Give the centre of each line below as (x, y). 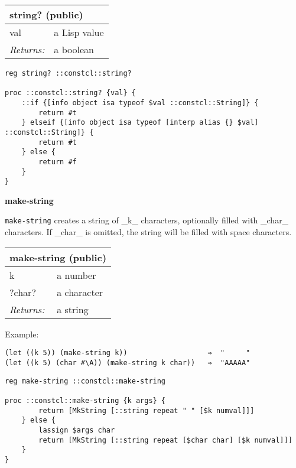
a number (77, 275)
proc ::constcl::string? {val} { (70, 93)
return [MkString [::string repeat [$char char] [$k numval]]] (165, 440)
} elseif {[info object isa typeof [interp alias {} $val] (140, 123)
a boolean (74, 49)
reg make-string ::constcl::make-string (85, 381)
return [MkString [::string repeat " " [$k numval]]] (147, 410)
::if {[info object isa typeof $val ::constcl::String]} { (140, 103)
